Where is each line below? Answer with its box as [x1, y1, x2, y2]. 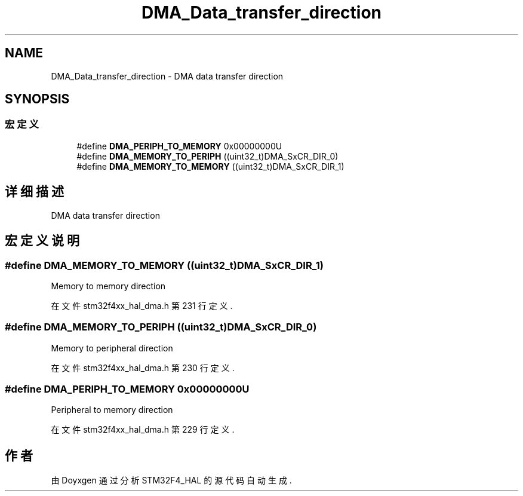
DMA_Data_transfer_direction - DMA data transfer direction [51, 71, 284, 81]
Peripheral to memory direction [51, 405, 173, 415]
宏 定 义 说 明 [5, 233, 79, 249]
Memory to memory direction [51, 280, 166, 291]
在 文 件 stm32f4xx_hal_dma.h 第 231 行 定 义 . [51, 300, 233, 311]
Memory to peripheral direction [51, 342, 173, 353]
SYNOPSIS [5, 91, 70, 107]
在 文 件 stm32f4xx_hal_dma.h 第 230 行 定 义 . [51, 362, 235, 373]
